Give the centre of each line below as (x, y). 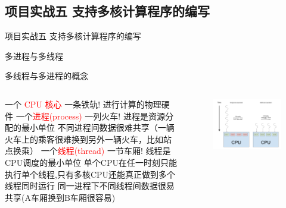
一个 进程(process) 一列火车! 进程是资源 (90, 116)
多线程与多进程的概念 (46, 76)
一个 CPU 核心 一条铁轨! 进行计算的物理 (83, 104)
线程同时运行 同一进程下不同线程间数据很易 (90, 186)
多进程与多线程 (34, 56)
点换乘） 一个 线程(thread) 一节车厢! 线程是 (88, 151)
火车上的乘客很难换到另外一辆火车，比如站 (88, 139)
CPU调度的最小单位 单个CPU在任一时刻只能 (91, 162)
